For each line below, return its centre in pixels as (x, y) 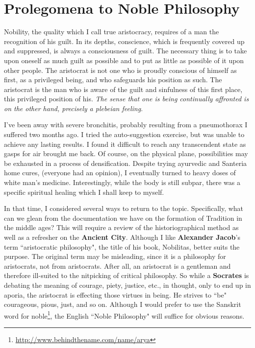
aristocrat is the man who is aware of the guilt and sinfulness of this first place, (123, 89)
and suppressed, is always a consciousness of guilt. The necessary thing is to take (126, 51)
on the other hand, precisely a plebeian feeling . (74, 108)
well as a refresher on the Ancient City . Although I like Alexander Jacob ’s (122, 237)
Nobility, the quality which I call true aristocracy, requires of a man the (112, 32)
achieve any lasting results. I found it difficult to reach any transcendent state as (125, 144)
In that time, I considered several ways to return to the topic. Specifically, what (124, 208)
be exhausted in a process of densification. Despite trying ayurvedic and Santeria (126, 163)
